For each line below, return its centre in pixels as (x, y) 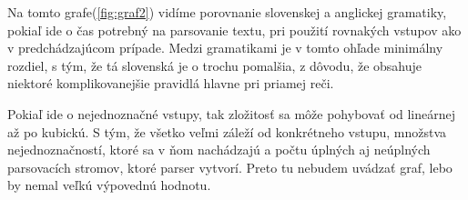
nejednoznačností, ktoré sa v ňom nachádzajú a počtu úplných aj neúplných (219, 150)
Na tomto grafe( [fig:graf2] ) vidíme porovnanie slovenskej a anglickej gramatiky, (227, 12)
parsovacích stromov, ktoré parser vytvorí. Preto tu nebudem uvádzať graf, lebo (230, 167)
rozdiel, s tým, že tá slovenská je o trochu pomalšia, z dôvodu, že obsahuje (215, 65)
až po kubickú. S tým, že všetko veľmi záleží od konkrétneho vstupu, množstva (227, 131)
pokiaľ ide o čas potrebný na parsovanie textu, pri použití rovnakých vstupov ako (234, 30)
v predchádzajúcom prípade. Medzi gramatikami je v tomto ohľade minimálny (225, 48)
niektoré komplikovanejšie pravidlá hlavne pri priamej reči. (171, 83)
